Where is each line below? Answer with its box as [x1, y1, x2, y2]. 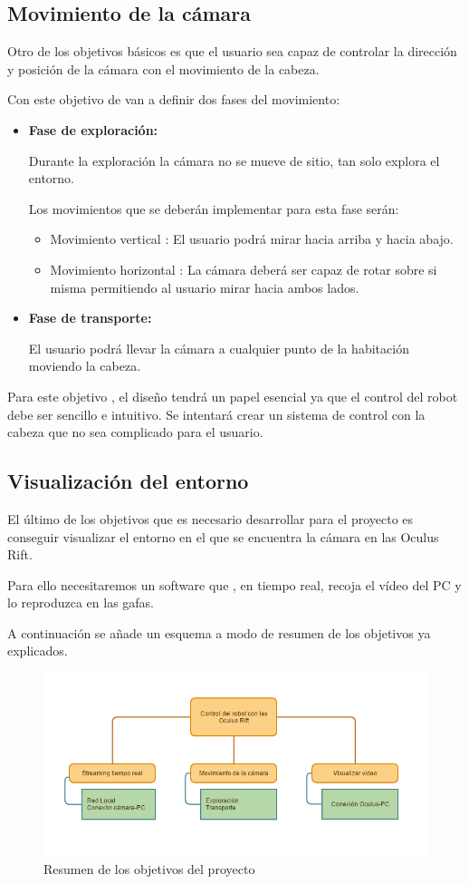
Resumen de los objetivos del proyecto [43, 859, 255, 878]
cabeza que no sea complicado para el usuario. [7, 423, 263, 442]
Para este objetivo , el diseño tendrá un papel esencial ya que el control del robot [7, 386, 458, 405]
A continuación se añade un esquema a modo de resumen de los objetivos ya [7, 623, 431, 642]
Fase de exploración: [28, 120, 158, 139]
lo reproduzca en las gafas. [7, 593, 155, 612]
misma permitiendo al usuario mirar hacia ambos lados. [50, 277, 359, 296]
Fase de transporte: [28, 308, 152, 327]
